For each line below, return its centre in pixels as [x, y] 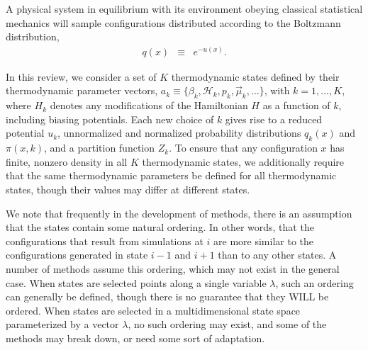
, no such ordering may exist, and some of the [227, 324]
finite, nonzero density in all [67, 161]
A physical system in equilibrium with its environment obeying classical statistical [184, 9]
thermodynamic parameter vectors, [82, 90]
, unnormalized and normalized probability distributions [179, 133]
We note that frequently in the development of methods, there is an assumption [179, 213]
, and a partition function [100, 148]
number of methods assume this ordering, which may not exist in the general [173, 268]
